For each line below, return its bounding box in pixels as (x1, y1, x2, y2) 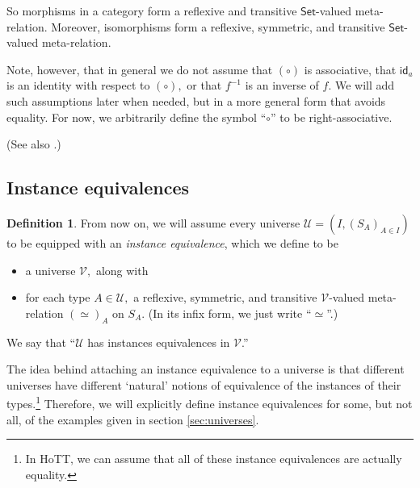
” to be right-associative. (271, 108, 393, 125)
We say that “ (6, 333, 76, 350)
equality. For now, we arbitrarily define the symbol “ (6, 108, 267, 125)
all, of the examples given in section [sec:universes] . (6, 411, 259, 428)
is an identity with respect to (6, 77, 150, 94)
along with (95, 261, 149, 278)
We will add (334, 77, 395, 94)
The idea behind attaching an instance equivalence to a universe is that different (6, 361, 405, 377)
